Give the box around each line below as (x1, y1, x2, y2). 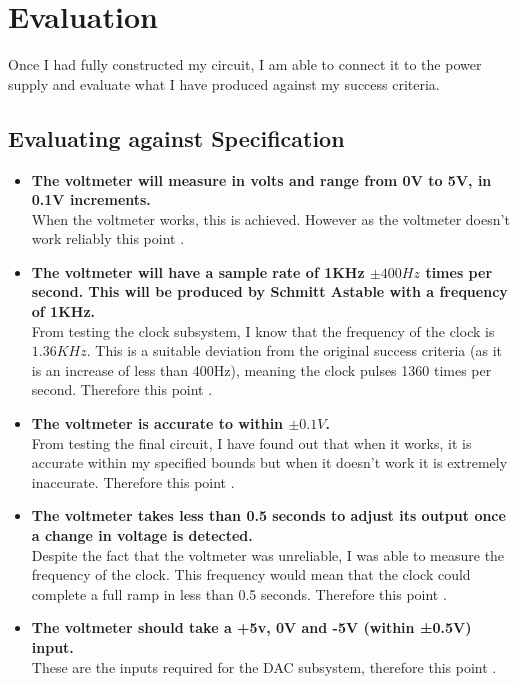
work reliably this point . (31, 228, 185, 249)
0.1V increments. (31, 189, 151, 210)
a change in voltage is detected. (31, 525, 253, 546)
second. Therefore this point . (31, 379, 213, 400)
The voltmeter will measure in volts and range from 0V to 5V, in (31, 169, 492, 190)
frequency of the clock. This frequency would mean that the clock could (31, 564, 471, 585)
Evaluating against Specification (8, 122, 345, 153)
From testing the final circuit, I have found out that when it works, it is (31, 432, 472, 453)
